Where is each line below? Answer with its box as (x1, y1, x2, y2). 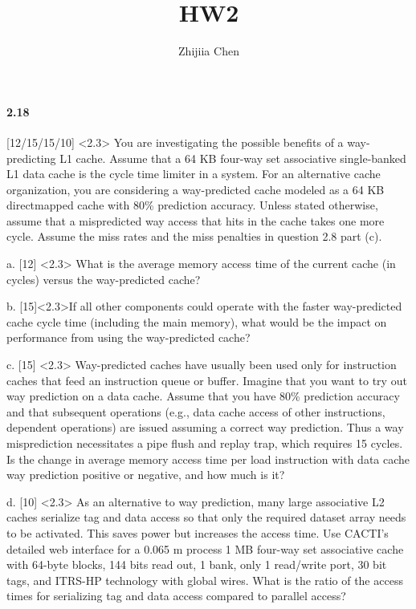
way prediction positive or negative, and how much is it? (6, 466, 285, 483)
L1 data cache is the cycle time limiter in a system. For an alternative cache (6, 165, 381, 182)
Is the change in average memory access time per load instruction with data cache (6, 450, 410, 467)
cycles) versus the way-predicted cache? (6, 270, 201, 287)
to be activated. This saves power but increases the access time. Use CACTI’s (6, 524, 389, 541)
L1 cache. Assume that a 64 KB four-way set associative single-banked (59, 149, 406, 166)
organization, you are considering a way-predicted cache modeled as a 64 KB (6, 181, 385, 197)
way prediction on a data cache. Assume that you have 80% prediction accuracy (6, 388, 400, 404)
